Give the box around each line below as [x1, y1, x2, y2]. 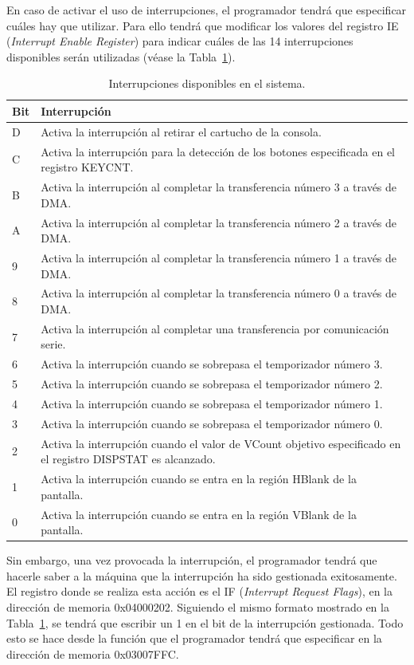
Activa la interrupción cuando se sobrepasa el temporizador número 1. [41, 395, 383, 411]
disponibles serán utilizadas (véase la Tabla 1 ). [6, 48, 236, 65]
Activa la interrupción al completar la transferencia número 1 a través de [41, 249, 397, 266]
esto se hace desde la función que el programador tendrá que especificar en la [6, 630, 382, 647]
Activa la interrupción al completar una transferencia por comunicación [41, 320, 389, 336]
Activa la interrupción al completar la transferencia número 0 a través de [41, 285, 397, 301]
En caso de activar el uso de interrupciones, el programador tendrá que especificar [6, 2, 407, 18]
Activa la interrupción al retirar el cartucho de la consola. [41, 123, 322, 140]
